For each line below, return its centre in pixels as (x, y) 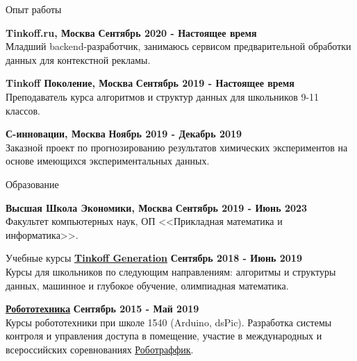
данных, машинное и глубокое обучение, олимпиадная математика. (147, 285)
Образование (32, 184)
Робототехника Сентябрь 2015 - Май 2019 (102, 309)
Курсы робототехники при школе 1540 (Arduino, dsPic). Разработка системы (169, 322)
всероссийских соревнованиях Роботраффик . (100, 349)
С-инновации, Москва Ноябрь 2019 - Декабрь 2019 (124, 134)
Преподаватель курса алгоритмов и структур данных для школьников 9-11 (163, 96)
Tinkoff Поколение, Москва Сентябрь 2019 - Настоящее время (150, 83)
